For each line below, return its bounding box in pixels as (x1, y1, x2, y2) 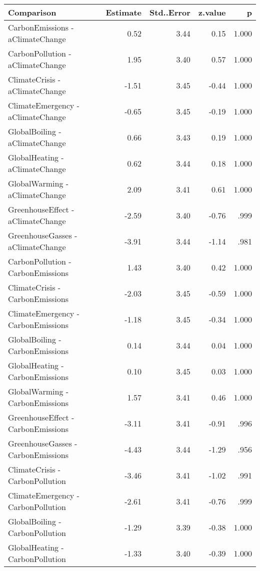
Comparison (8, 6, 56, 18)
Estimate (105, 6, 141, 18)
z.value (198, 6, 226, 18)
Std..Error (149, 6, 190, 18)
